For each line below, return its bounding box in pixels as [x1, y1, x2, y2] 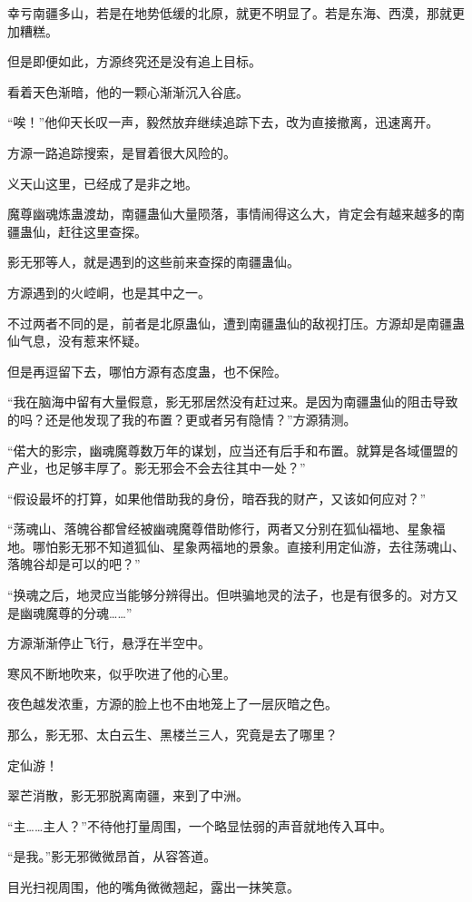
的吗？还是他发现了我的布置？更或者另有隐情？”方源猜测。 [7, 409, 357, 428]
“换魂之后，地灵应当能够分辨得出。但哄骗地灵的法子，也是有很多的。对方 [7, 585, 446, 604]
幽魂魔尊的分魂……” [19, 603, 133, 622]
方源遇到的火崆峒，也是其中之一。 [7, 282, 211, 301]
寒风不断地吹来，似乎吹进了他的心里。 [7, 663, 236, 682]
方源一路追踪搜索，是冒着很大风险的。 [7, 142, 236, 162]
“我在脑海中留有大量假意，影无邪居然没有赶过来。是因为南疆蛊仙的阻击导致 [7, 392, 458, 411]
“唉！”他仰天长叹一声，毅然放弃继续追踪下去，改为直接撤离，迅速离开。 [7, 113, 439, 132]
